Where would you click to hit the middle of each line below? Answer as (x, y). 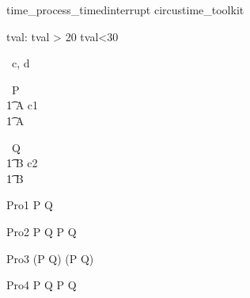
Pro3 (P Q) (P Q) (50, 258)
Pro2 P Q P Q (42, 231)
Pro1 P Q (30, 205)
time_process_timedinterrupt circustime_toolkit (125, 10)
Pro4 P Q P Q (42, 285)
